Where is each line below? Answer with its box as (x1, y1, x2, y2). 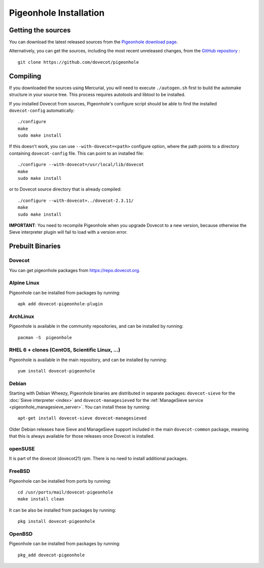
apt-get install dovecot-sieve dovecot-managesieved (18, 416, 147, 421)
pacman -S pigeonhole (18, 335, 72, 340)
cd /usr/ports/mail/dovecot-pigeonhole (18, 489, 113, 495)
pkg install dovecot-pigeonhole (18, 519, 95, 524)
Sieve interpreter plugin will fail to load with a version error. (9, 229, 128, 235)
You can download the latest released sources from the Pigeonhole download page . (9, 39, 178, 45)
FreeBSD (9, 468, 30, 475)
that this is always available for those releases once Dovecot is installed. (9, 433, 155, 439)
